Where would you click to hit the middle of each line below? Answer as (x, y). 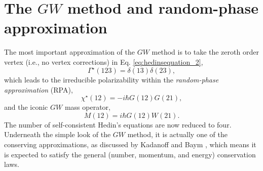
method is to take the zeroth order (205, 52)
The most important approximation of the (70, 52)
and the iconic (26, 107)
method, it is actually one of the (177, 134)
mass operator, (87, 107)
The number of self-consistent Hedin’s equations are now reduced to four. (118, 124)
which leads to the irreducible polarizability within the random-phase (111, 79)
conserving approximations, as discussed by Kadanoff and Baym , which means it (130, 144)
